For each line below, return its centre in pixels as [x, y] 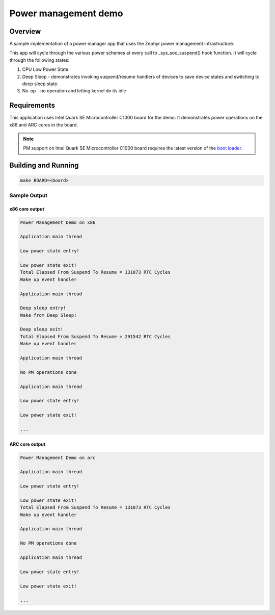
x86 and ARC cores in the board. [44, 124]
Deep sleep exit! [42, 329]
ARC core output [28, 444]
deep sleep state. [40, 84]
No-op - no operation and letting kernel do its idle [74, 91]
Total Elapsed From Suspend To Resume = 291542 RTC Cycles [95, 336]
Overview [25, 31]
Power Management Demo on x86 [58, 222]
